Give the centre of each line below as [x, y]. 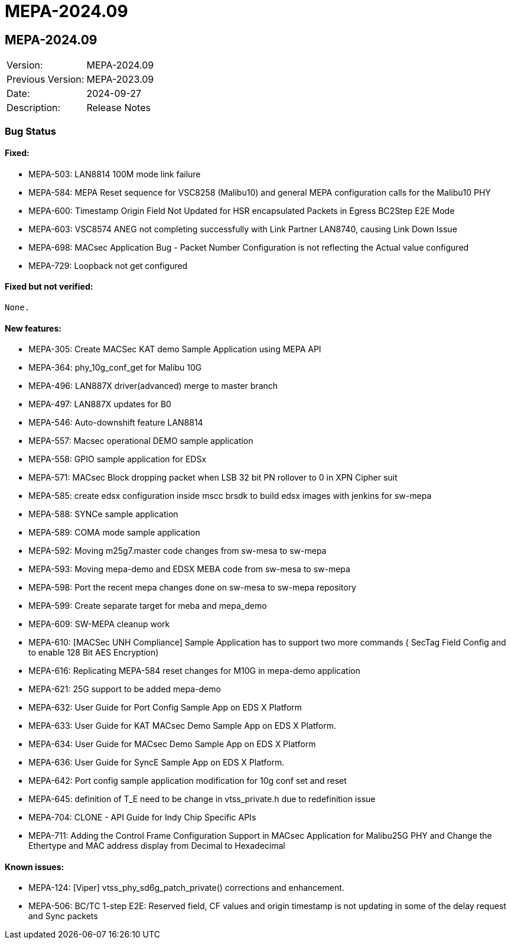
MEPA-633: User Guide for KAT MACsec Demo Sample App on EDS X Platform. [182, 726]
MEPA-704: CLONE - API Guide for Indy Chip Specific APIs [142, 818]
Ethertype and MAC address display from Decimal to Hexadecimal [157, 846]
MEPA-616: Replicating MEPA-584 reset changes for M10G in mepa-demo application [194, 671]
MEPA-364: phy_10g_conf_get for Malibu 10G [115, 368]
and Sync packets [63, 916]
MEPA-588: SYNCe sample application [103, 514]
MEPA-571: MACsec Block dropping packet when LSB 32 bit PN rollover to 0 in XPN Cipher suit [213, 478]
